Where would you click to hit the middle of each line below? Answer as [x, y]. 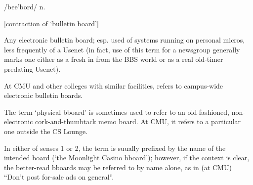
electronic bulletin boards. [43, 95]
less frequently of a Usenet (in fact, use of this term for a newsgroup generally [122, 49]
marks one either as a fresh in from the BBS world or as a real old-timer [114, 59]
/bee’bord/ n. [25, 6]
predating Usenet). [32, 69]
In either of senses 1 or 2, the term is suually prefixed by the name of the [115, 148]
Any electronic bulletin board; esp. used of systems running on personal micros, [125, 40]
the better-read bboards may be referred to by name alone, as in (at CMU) [118, 167]
